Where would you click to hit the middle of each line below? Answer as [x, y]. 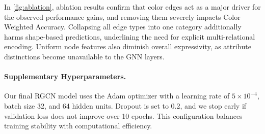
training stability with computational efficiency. [78, 126]
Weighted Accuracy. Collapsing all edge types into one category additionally [123, 27]
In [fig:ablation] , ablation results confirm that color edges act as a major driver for [132, 7]
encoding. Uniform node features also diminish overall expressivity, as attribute [128, 46]
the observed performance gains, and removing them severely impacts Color [122, 16]
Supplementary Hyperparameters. [65, 76]
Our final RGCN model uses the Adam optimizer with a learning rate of [117, 96]
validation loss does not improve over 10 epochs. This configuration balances [123, 115]
